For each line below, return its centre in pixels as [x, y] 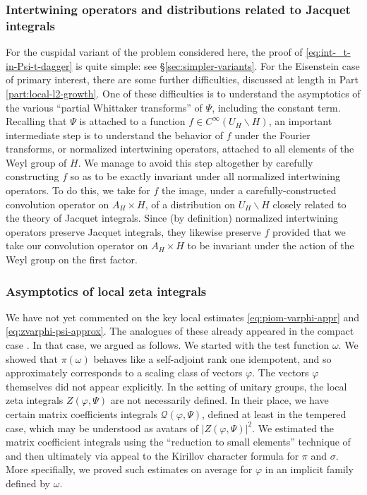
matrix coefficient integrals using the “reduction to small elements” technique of [178, 442]
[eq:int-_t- [328, 52]
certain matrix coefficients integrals [82, 414]
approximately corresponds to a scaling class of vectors [124, 372]
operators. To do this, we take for [78, 190]
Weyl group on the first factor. [72, 260]
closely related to [309, 204]
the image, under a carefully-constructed [249, 190]
